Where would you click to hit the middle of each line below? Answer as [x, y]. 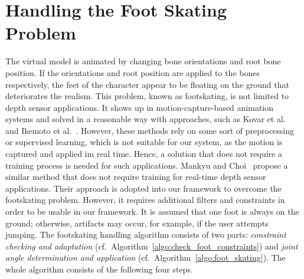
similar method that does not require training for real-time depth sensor [136, 177]
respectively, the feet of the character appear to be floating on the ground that [147, 84]
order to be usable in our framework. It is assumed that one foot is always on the [152, 211]
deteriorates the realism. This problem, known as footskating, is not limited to [147, 96]
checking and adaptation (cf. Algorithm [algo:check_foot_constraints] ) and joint [152, 246]
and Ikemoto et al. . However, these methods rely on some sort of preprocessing [150, 130]
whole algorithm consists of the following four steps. [99, 269]
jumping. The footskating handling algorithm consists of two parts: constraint [146, 234]
